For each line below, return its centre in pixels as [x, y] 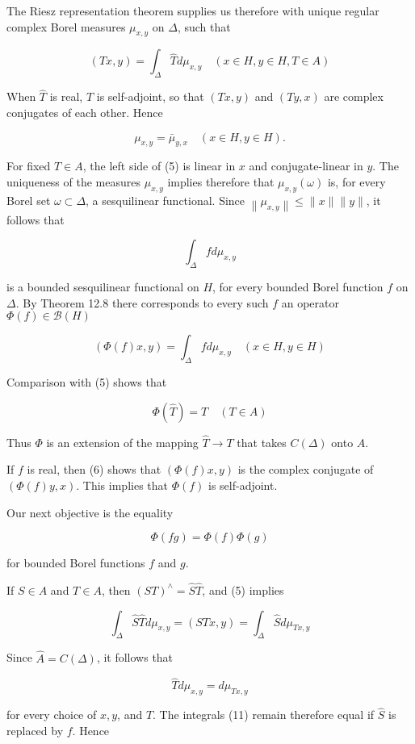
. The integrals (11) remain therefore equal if [264, 715]
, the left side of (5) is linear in [159, 166]
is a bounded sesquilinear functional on [103, 286]
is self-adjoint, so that [150, 96]
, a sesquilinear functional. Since [166, 200]
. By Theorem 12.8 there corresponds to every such [142, 302]
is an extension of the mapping [122, 442]
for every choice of [52, 715]
